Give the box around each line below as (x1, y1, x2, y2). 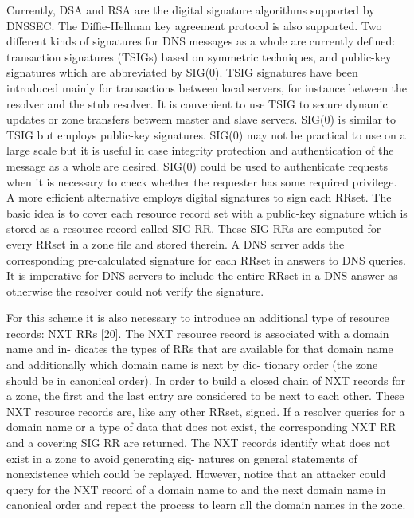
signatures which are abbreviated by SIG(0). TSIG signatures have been (6, 64, 358, 80)
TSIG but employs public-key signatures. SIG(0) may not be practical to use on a (6, 126, 406, 143)
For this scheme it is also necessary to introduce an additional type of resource (6, 309, 389, 326)
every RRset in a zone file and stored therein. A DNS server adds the (6, 235, 345, 252)
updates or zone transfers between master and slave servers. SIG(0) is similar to (6, 111, 396, 128)
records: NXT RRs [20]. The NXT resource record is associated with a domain (6, 324, 389, 341)
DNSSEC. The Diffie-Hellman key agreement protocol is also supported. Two (6, 17, 382, 33)
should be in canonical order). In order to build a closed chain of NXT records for (6, 371, 406, 388)
